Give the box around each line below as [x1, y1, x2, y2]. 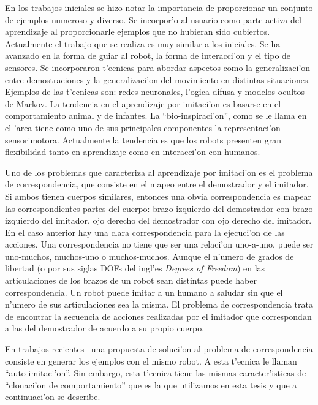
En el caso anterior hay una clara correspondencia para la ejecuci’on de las [5, 225, 285, 238]
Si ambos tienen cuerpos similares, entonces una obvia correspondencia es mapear [5, 189, 312, 202]
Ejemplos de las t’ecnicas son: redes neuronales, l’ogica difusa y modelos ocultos [5, 85, 305, 98]
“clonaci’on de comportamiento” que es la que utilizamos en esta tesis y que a [5, 378, 297, 391]
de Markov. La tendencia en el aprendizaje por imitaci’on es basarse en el [5, 97, 281, 110]
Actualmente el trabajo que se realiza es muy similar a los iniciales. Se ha [5, 37, 281, 50]
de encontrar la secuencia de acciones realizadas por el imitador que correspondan [5, 309, 312, 322]
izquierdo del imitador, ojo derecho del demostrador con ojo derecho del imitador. [5, 214, 312, 227]
